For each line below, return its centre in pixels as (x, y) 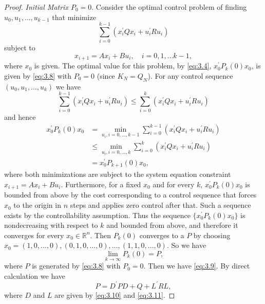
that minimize (74, 17)
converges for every (34, 235)
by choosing (212, 235)
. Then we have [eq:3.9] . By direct (197, 266)
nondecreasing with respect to (51, 225)
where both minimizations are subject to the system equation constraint (118, 174)
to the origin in (37, 205)
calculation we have (35, 275)
